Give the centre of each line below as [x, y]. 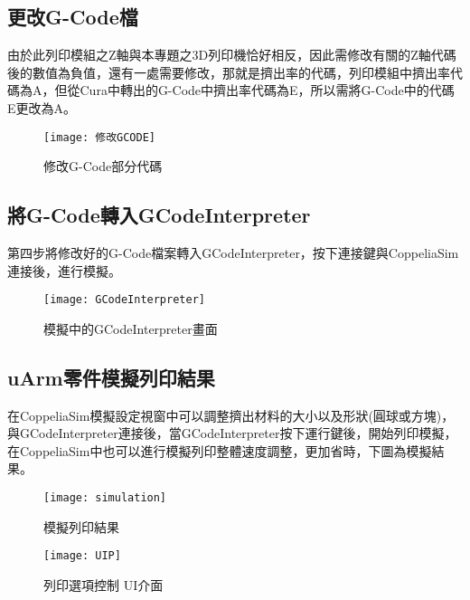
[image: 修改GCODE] [100, 137]
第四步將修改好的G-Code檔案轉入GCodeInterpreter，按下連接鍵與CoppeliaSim [233, 253]
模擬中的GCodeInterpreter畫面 [131, 328]
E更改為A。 [42, 107]
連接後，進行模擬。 [64, 270]
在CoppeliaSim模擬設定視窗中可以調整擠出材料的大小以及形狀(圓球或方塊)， [231, 415]
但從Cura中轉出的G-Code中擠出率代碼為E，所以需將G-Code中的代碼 [254, 90]
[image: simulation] [105, 498]
